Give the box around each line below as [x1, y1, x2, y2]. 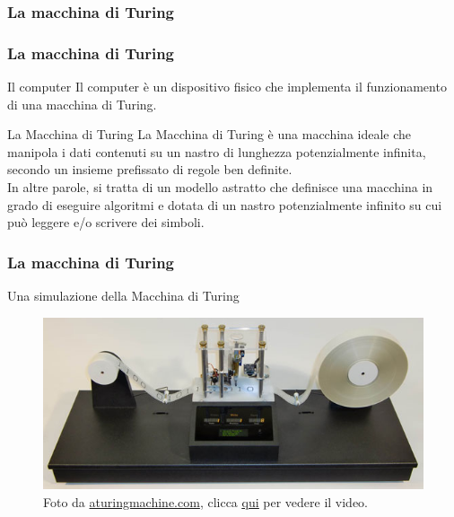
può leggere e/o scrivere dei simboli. [7, 213, 205, 232]
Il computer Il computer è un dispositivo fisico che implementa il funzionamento [7, 77, 447, 96]
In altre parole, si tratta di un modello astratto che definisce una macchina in [7, 178, 433, 197]
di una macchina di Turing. [7, 94, 157, 113]
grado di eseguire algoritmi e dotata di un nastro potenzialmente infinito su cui [7, 195, 442, 214]
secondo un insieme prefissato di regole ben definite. [7, 160, 292, 179]
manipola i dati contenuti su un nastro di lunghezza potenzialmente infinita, [7, 142, 426, 161]
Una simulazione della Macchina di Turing [7, 286, 240, 305]
